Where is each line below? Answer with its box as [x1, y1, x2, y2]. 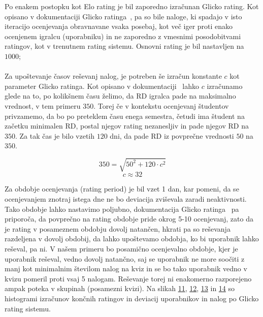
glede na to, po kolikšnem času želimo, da [5, 90, 134, 101]
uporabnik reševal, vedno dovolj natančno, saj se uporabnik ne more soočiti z [5, 253, 245, 264]
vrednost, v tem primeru [5, 100, 81, 111]
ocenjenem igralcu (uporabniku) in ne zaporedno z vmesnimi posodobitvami [5, 30, 241, 41]
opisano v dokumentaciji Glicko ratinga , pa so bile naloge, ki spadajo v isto [5, 11, 242, 21]
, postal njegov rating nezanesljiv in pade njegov [76, 120, 226, 131]
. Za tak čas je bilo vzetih [15, 130, 95, 141]
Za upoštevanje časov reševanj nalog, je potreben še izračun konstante [5, 71, 222, 81]
